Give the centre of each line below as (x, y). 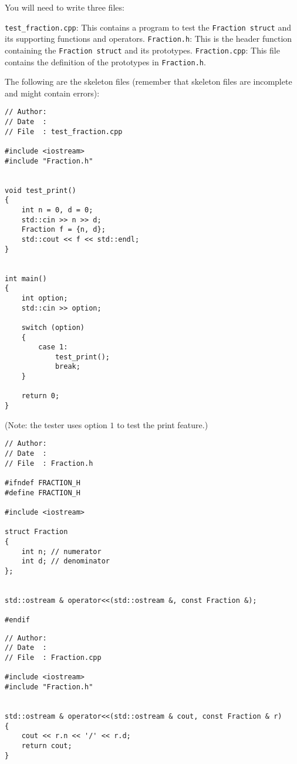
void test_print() (41, 190)
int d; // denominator (65, 561)
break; (67, 367)
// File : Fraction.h (49, 463)
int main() (26, 278)
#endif (17, 620)
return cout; (47, 746)
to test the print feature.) (163, 424)
